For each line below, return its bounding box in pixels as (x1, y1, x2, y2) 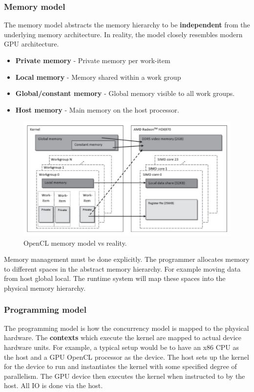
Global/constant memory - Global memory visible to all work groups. (15, 88, 235, 98)
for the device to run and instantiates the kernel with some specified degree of (4, 361, 237, 371)
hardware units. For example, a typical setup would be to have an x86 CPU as (4, 342, 239, 352)
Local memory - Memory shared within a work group (15, 71, 181, 82)
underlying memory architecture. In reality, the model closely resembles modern (4, 29, 243, 39)
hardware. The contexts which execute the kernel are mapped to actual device (4, 332, 241, 343)
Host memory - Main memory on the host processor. (15, 104, 179, 115)
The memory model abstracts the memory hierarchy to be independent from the (4, 20, 250, 30)
